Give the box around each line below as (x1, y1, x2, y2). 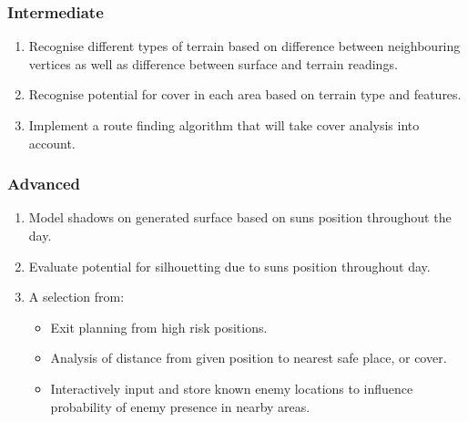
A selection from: (28, 287, 125, 306)
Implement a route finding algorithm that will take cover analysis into (28, 116, 420, 134)
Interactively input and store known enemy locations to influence (50, 378, 413, 397)
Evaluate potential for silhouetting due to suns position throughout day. (28, 256, 431, 275)
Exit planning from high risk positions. (50, 317, 268, 336)
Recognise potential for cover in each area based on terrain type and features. (28, 85, 462, 104)
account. (28, 133, 76, 152)
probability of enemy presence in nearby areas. (50, 396, 310, 416)
